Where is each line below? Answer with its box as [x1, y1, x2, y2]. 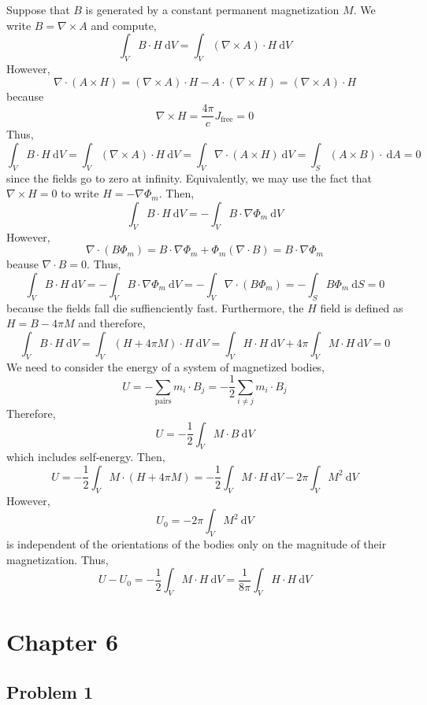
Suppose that [6, 2, 70, 17]
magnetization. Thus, [6, 551, 109, 567]
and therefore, [78, 315, 146, 331]
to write [61, 185, 99, 201]
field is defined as [320, 299, 403, 316]
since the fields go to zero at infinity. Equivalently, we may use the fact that [6, 169, 373, 186]
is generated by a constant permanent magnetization [85, 2, 340, 17]
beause [6, 256, 39, 272]
